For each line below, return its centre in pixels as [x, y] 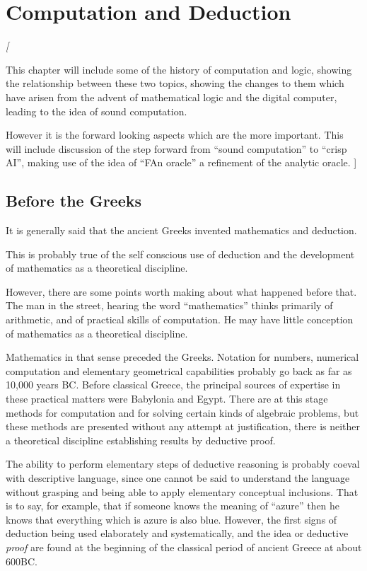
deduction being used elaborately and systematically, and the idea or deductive [177, 533]
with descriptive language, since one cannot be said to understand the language [178, 477]
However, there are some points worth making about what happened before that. [181, 291]
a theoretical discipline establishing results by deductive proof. [141, 440]
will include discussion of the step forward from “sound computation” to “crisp [176, 148]
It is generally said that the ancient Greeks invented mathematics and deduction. [181, 230]
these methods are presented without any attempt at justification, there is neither [183, 426]
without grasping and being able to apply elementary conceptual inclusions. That [182, 491]
